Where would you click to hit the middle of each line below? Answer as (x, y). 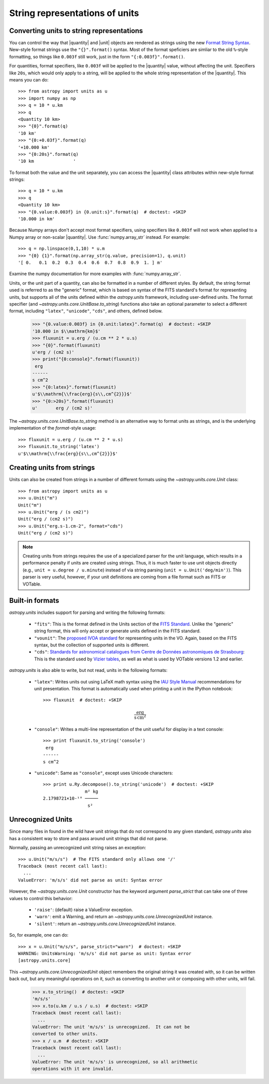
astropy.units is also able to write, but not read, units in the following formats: (88, 670)
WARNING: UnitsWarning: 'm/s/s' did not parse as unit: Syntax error (105, 953)
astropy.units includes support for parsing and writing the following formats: (87, 612)
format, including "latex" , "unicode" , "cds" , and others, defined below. (86, 311)
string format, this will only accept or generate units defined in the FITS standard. (118, 631)
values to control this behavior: (41, 898)
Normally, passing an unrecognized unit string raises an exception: (78, 848)
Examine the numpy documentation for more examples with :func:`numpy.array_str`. (95, 274)
